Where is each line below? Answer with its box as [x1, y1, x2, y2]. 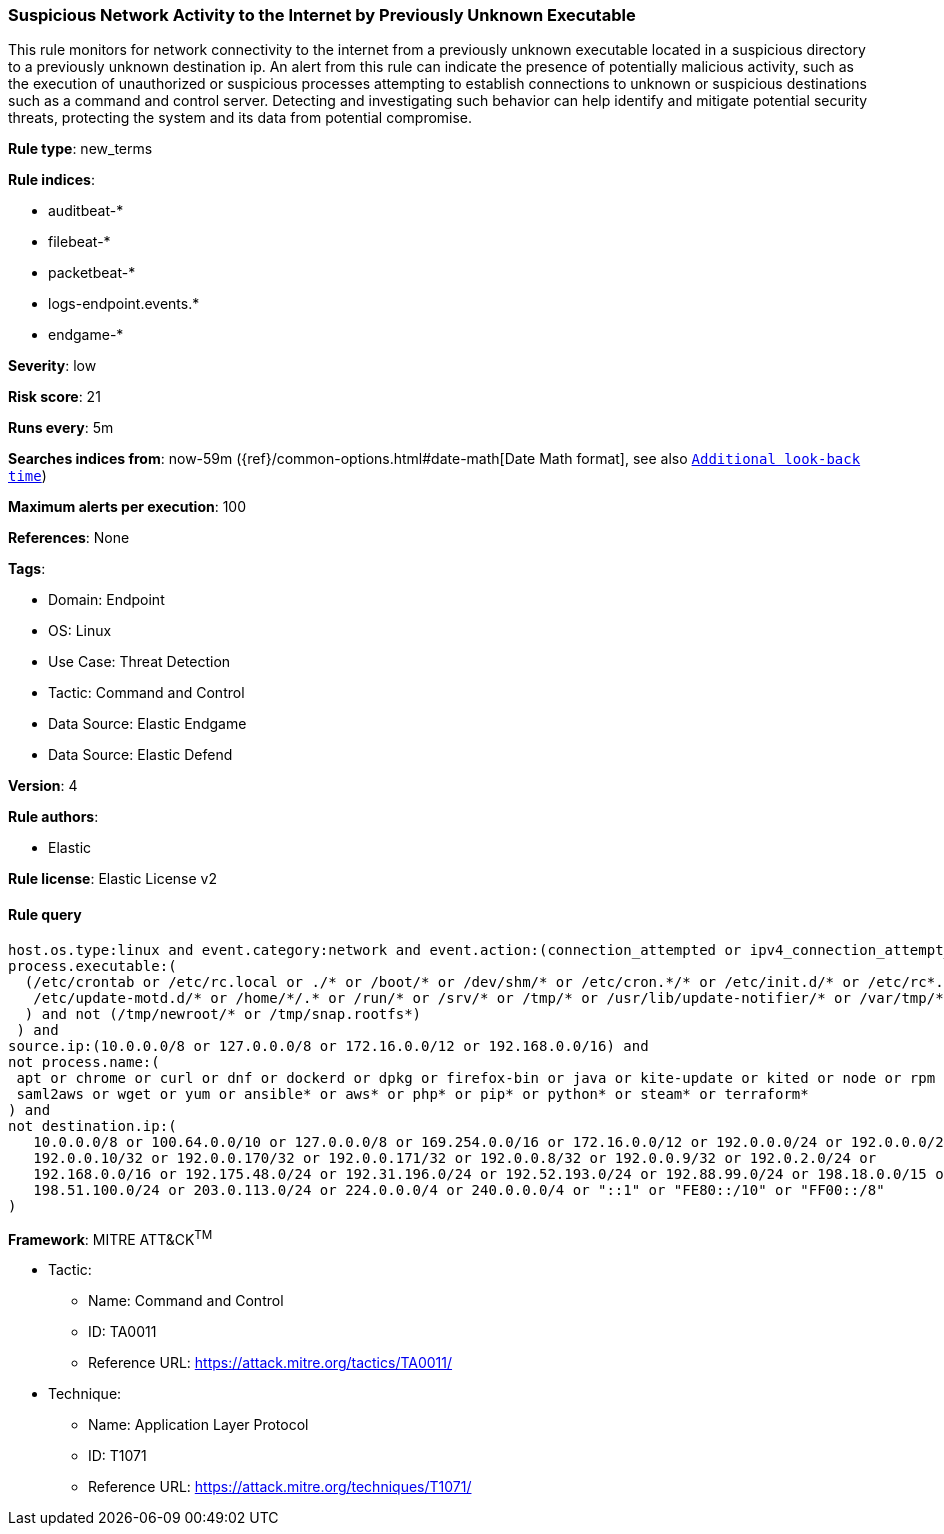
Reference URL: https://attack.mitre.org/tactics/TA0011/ [88, 1354, 453, 1372]
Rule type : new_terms [8, 140, 153, 158]
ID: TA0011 [88, 1323, 157, 1341]
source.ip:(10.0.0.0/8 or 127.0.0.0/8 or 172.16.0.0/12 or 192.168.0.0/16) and [8, 1037, 649, 1054]
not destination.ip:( [8, 1117, 177, 1134]
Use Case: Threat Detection [48, 653, 231, 671]
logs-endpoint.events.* [48, 295, 200, 313]
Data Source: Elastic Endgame [48, 715, 247, 733]
